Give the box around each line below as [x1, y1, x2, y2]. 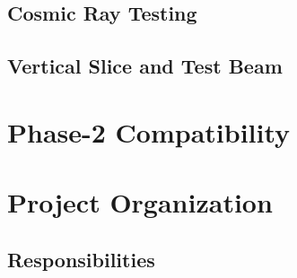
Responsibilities [7, 245, 155, 273]
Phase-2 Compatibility [7, 113, 291, 150]
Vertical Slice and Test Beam [7, 52, 283, 80]
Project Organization [7, 184, 273, 221]
